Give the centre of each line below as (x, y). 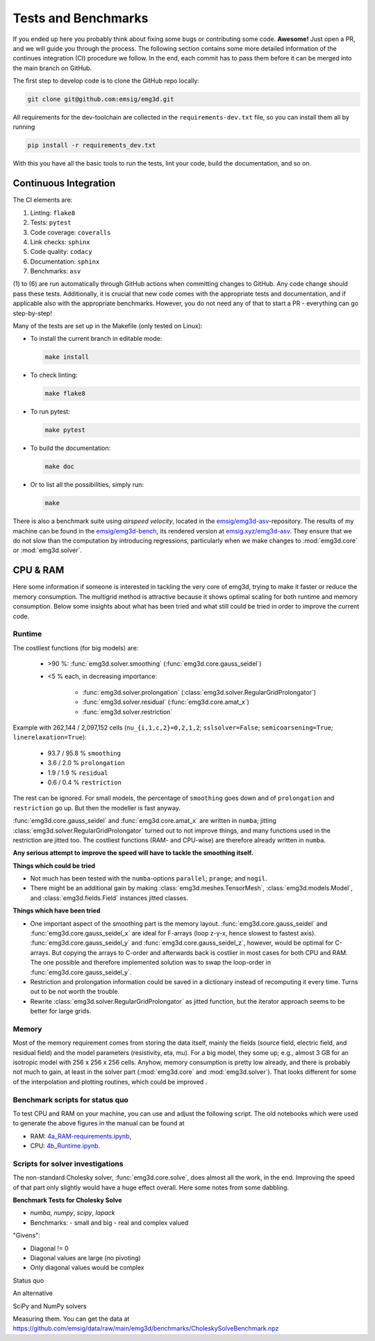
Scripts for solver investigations (68, 1164)
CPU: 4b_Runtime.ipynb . (65, 1146)
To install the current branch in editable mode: (96, 339)
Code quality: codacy (61, 252)
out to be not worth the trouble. (75, 992)
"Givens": (27, 1235)
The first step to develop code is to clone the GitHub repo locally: (106, 81)
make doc (60, 467)
